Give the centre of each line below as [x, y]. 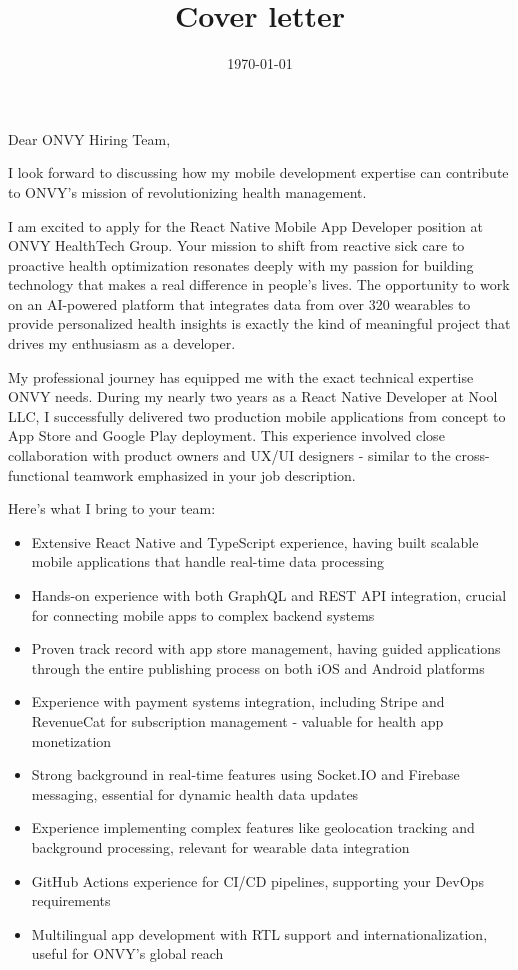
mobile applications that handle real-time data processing [208, 561]
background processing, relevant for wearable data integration [220, 846]
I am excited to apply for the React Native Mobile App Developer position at [245, 225]
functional [39, 474]
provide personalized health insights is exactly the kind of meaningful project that [259, 323]
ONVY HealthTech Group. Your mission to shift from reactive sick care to [236, 245]
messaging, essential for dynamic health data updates [195, 793]
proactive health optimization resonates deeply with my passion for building [241, 264]
